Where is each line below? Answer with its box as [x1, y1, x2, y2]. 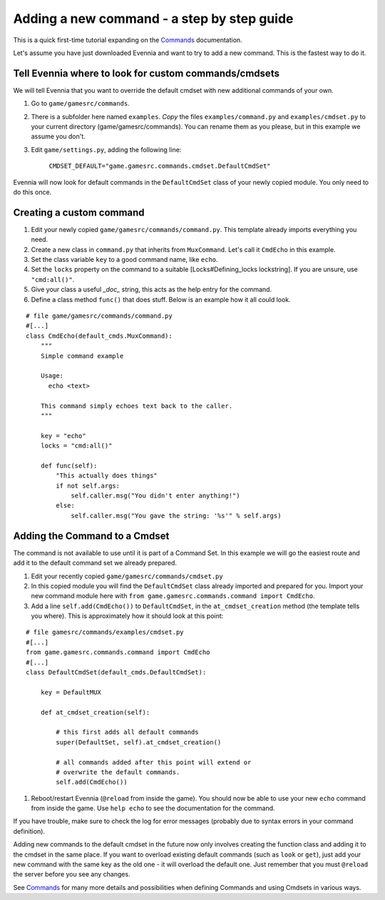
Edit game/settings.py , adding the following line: [31, 145, 182, 153]
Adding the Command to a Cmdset [13, 530, 170, 542]
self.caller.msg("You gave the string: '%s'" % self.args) [71, 511, 282, 520]
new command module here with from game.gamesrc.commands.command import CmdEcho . [31, 592, 315, 600]
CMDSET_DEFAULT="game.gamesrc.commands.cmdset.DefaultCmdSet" [48, 162, 271, 171]
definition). [13, 826, 46, 835]
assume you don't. [31, 132, 86, 141]
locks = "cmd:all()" [40, 442, 113, 450]
